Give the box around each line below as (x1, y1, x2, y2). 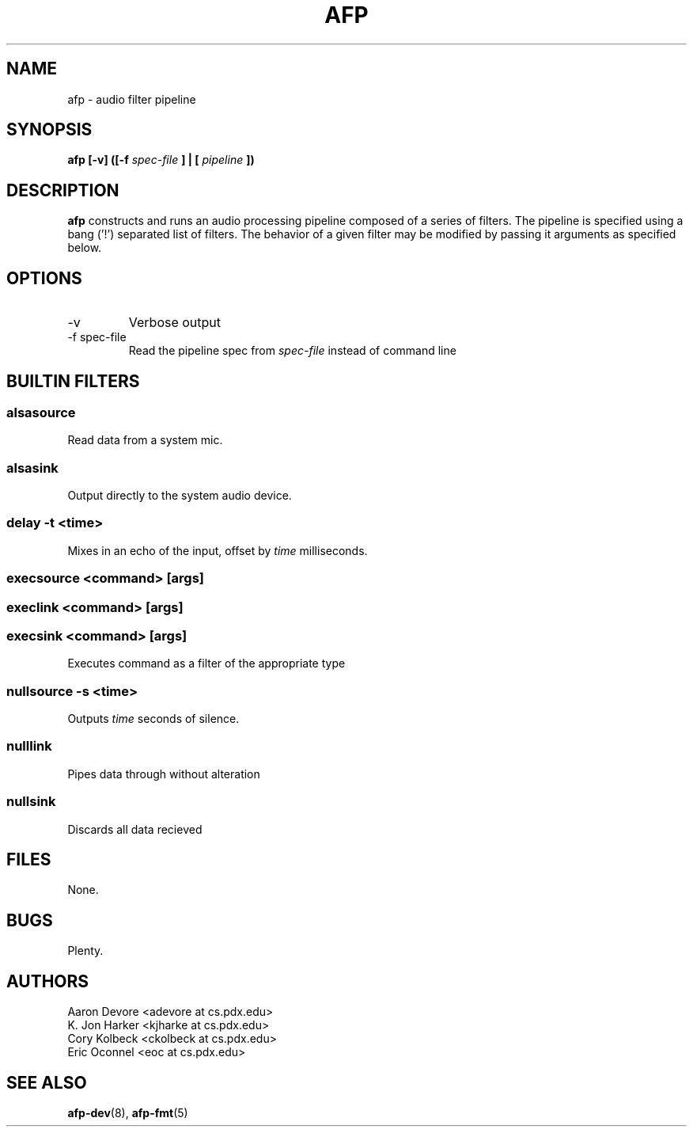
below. (67, 241, 102, 255)
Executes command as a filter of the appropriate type (67, 656, 346, 671)
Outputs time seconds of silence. (67, 712, 240, 726)
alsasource (6, 404, 76, 420)
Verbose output (128, 314, 222, 331)
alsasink (6, 459, 59, 476)
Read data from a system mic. (67, 433, 223, 447)
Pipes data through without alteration (67, 766, 260, 781)
